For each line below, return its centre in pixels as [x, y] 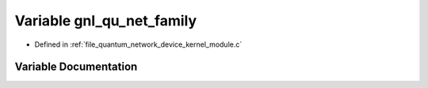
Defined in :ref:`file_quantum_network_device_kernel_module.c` [138, 44]
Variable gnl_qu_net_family [106, 21]
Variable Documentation [76, 67]
